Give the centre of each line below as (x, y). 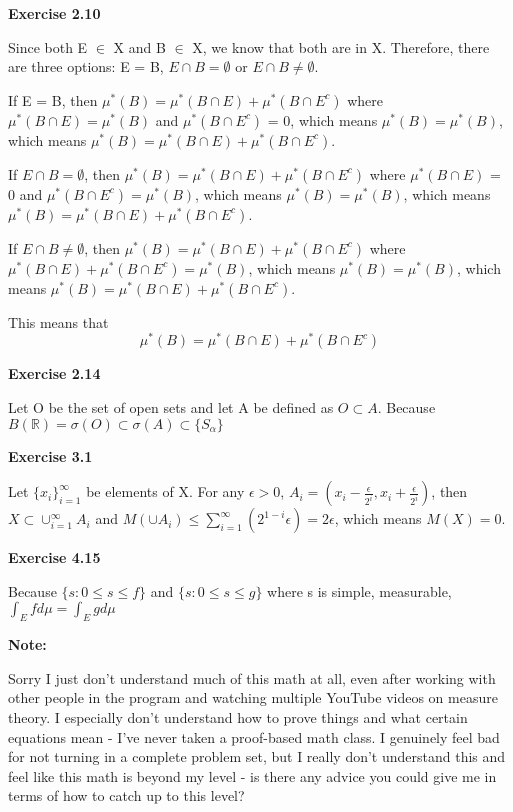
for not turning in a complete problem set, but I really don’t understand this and (257, 756)
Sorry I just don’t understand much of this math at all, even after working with (252, 677)
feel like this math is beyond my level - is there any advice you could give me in (252, 775)
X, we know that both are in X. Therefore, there (341, 46)
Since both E (48, 46)
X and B (139, 46)
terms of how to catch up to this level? (126, 795)
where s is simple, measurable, (359, 590)
